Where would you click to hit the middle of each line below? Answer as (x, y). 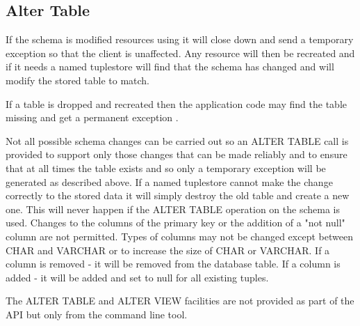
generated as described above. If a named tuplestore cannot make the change (169, 181)
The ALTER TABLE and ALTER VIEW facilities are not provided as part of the (180, 301)
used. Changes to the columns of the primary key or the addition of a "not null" (175, 223)
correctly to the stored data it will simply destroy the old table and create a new (178, 195)
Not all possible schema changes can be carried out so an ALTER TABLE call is (177, 140)
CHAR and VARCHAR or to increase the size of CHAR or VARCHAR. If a (168, 250)
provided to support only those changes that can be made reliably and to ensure (177, 154)
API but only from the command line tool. (97, 314)
